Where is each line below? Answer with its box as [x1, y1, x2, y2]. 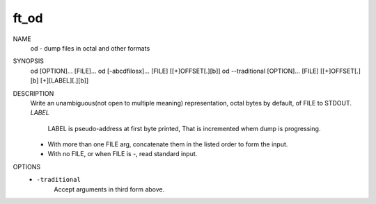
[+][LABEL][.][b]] [40, 76, 89, 85]
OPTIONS [13, 162, 41, 171]
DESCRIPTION [13, 89, 54, 97]
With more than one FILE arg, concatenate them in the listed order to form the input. [47, 140, 288, 148]
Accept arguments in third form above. [54, 185, 165, 194]
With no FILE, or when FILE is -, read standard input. [47, 150, 198, 158]
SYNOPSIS [13, 57, 45, 65]
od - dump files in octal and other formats [30, 44, 150, 52]
